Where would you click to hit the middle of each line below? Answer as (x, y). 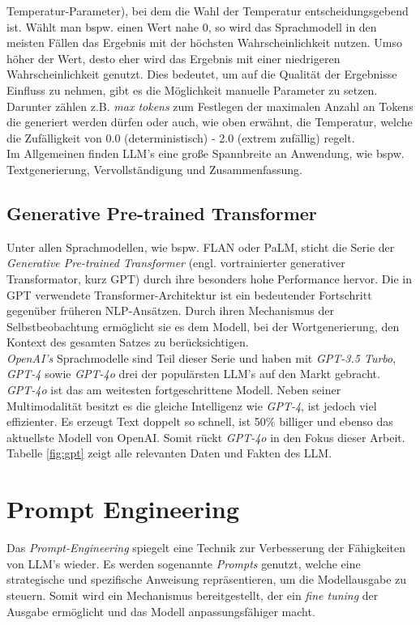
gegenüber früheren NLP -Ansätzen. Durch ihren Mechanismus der (170, 310)
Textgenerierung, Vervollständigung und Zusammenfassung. (154, 169)
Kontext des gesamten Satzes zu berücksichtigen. (128, 342)
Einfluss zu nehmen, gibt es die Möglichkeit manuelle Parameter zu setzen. (192, 89)
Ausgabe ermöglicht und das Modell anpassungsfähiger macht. (161, 611)
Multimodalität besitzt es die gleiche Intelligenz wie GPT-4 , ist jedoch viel (192, 405)
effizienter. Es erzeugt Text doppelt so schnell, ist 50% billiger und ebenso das (200, 421)
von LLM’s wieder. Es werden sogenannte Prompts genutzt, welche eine (184, 563)
